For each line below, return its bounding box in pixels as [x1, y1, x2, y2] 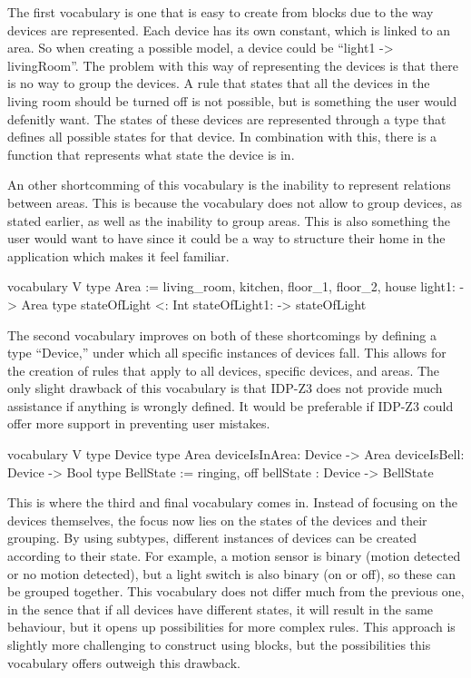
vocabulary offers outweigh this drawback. [7, 653, 240, 672]
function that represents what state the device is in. [7, 144, 295, 163]
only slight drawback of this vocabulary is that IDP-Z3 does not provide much [7, 378, 443, 398]
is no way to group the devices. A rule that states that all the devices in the [7, 74, 430, 93]
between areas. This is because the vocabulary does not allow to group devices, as [7, 192, 463, 211]
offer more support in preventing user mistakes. [7, 414, 270, 433]
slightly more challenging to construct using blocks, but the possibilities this [7, 635, 431, 653]
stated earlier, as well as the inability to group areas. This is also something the [7, 211, 451, 230]
